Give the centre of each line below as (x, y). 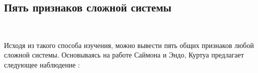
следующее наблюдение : (42, 64)
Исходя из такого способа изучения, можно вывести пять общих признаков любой (129, 45)
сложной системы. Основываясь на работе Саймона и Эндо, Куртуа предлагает (124, 55)
